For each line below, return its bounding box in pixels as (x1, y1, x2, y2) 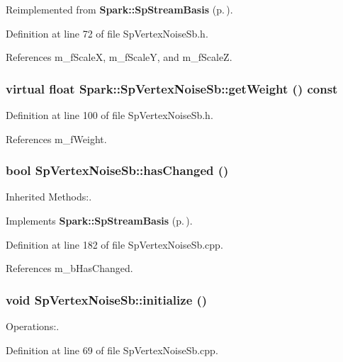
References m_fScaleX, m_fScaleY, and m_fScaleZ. (6, 50, 232, 64)
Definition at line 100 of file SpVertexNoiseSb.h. (6, 108, 213, 122)
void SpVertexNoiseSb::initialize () (6, 290, 208, 308)
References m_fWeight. (6, 131, 107, 146)
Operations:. (6, 319, 60, 333)
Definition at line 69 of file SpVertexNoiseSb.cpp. (6, 342, 218, 357)
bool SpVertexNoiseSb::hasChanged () (6, 162, 229, 179)
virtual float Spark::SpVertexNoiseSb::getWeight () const (6, 79, 338, 97)
